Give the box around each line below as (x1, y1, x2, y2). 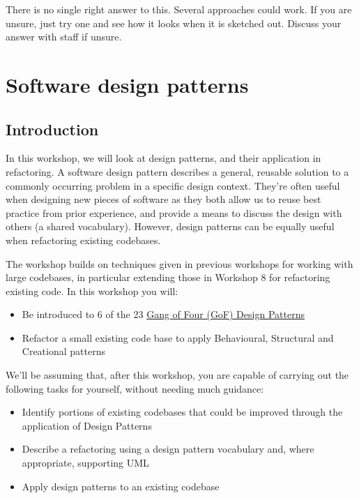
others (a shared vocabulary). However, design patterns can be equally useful (6, 219, 335, 234)
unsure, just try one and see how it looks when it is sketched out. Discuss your (6, 15, 342, 30)
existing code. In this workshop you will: (6, 283, 178, 298)
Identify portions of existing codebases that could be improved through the (22, 405, 343, 419)
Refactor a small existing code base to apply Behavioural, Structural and (22, 330, 334, 345)
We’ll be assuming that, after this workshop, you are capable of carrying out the (6, 368, 349, 382)
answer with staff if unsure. (6, 29, 122, 44)
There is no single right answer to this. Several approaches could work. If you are (6, 2, 352, 16)
